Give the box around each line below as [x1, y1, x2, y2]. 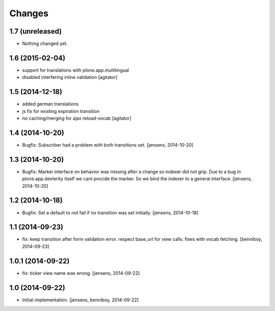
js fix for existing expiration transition [22, 108, 100, 114]
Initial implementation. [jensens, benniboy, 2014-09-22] [22, 297, 139, 303]
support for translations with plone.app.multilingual [22, 67, 129, 73]
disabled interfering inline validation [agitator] [22, 74, 118, 80]
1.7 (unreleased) [9, 27, 62, 36]
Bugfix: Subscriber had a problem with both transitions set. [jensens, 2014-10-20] [22, 142, 194, 148]
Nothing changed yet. [22, 41, 68, 47]
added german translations [22, 101, 79, 107]
